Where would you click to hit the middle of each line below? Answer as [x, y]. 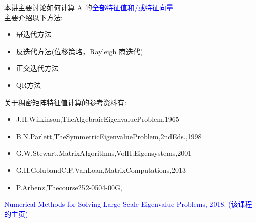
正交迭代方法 [37, 68]
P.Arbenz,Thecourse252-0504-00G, [69, 187]
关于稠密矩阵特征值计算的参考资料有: [65, 102]
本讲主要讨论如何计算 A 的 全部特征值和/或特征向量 [89, 7]
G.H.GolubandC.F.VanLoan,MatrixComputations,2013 [101, 170]
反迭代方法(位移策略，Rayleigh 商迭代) [79, 51]
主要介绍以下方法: [33, 17]
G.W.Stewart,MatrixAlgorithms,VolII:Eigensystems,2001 [104, 153]
